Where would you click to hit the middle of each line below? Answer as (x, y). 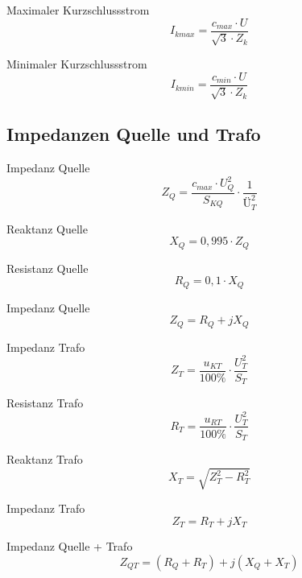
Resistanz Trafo (45, 403)
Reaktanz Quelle (47, 228)
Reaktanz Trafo (45, 459)
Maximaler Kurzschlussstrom (78, 10)
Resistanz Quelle (48, 268)
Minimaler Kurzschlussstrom (77, 64)
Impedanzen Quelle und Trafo (134, 134)
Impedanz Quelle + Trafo (70, 546)
